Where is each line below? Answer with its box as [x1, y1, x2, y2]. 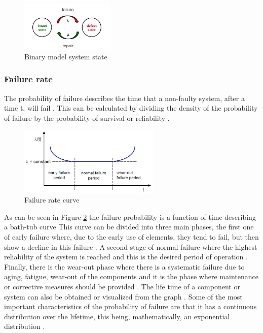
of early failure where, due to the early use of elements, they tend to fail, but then [4, 231, 259, 242]
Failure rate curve [24, 194, 80, 205]
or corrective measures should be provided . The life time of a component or [4, 281, 240, 291]
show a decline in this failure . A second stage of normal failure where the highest [4, 241, 257, 252]
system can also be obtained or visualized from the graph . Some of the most [4, 291, 243, 302]
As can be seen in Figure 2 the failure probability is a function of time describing [4, 211, 256, 222]
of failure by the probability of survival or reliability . [4, 112, 170, 123]
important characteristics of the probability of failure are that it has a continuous [4, 301, 257, 312]
